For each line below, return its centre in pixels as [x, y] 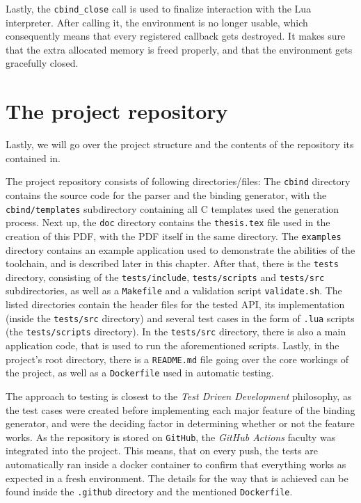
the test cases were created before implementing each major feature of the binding [180, 409]
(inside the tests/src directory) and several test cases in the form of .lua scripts [180, 318]
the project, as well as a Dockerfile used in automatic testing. [140, 373]
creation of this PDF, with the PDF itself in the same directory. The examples [174, 235]
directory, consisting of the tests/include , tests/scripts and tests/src [165, 277]
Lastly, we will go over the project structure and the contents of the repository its [180, 144]
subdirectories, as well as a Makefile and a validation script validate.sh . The [174, 290]
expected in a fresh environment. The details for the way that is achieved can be [177, 478]
